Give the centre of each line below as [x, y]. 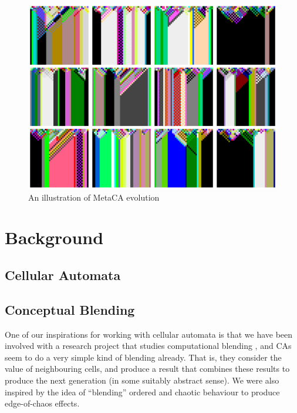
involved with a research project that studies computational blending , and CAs [148, 346]
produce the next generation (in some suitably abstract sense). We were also [142, 380]
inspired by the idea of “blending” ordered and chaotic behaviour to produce [142, 392]
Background [54, 237]
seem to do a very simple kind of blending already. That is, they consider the [143, 357]
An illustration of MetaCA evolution [94, 197]
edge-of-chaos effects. [42, 403]
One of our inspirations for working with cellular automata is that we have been [149, 334]
